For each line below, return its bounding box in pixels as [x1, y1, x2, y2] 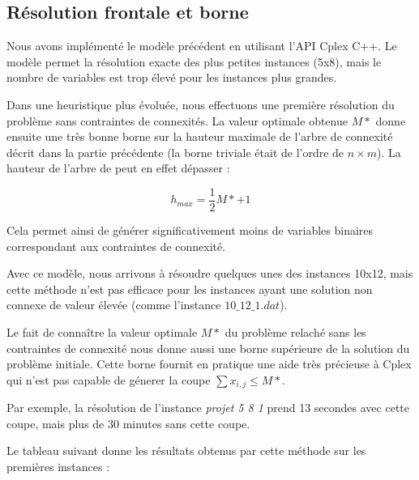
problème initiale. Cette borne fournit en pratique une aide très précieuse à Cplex [6, 355, 412, 372]
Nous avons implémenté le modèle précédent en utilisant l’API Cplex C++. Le [6, 37, 397, 54]
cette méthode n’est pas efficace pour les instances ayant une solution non [6, 280, 373, 297]
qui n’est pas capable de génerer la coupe [6, 371, 211, 388]
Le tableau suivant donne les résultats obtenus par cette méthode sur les [6, 442, 366, 459]
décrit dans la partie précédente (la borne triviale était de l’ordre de [6, 143, 344, 160]
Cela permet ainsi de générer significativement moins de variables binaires [6, 222, 374, 239]
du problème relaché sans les [224, 323, 366, 340]
